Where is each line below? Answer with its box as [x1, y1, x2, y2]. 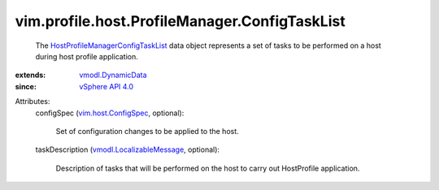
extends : [15, 70, 46, 80]
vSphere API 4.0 [79, 81, 134, 91]
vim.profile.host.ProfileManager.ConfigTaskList [15, 12, 346, 30]
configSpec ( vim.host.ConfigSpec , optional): [35, 108, 185, 118]
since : [15, 81, 37, 91]
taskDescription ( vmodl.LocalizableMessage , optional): [35, 145, 219, 154]
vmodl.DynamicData [79, 70, 147, 80]
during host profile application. [35, 51, 138, 61]
